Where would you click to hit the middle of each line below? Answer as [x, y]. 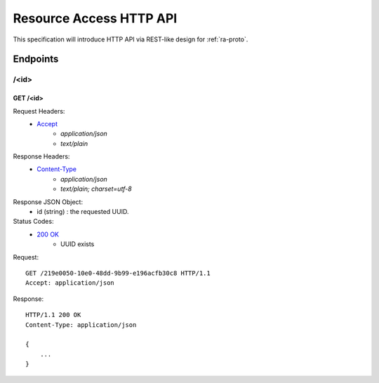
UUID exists [78, 244]
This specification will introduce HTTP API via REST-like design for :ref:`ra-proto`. [131, 39]
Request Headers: [39, 111]
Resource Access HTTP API [95, 18]
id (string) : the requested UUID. [83, 212]
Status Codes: [33, 222]
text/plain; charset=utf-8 [97, 189]
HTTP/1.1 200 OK [53, 315]
